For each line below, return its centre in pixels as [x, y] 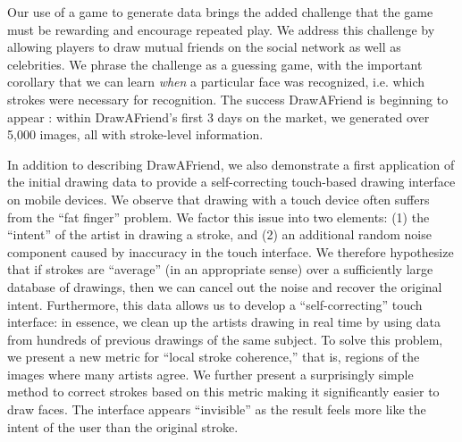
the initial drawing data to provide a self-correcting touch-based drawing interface [231, 182]
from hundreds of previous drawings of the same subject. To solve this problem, [225, 339]
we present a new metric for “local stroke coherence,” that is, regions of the [214, 357]
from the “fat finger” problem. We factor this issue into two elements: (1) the [218, 217]
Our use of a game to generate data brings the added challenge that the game [220, 12]
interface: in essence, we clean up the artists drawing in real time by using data [224, 322]
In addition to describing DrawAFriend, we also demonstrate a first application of [231, 164]
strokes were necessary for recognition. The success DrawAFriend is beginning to [228, 99]
